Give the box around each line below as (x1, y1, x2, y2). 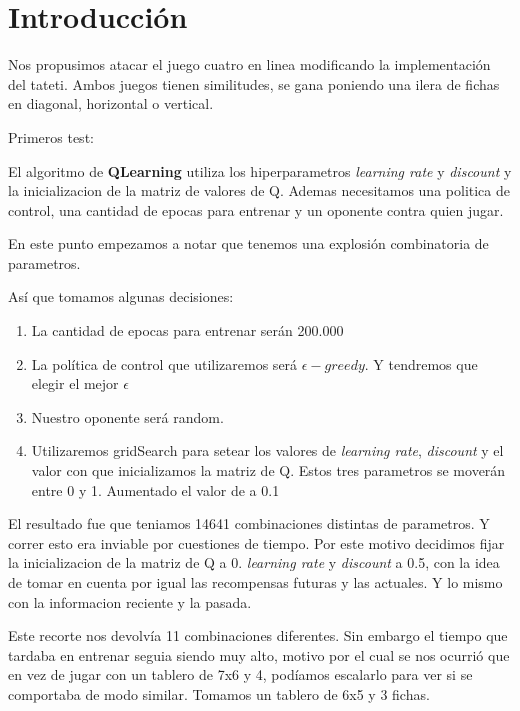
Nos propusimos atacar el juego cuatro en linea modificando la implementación (8, 54, 491, 75)
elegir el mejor (31, 373, 119, 394)
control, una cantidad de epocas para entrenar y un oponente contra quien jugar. (8, 199, 504, 220)
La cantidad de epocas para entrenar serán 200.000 (31, 320, 344, 341)
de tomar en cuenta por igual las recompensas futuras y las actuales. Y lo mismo (8, 572, 503, 592)
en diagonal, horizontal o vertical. (8, 93, 214, 114)
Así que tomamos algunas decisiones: (8, 286, 234, 307)
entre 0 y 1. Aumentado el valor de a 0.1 (31, 479, 280, 500)
